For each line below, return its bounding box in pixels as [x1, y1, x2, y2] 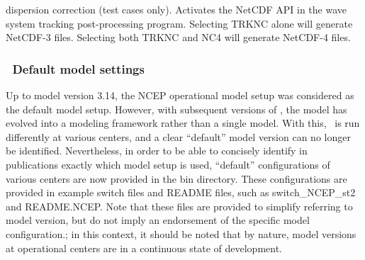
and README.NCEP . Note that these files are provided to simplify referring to [6, 198, 353, 213]
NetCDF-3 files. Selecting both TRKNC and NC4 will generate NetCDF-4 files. [6, 30, 351, 45]
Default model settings [12, 60, 145, 77]
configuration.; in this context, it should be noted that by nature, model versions [6, 226, 356, 241]
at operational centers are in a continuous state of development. [6, 240, 282, 255]
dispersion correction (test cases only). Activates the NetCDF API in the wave [6, 2, 347, 16]
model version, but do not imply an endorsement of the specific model [6, 213, 310, 227]
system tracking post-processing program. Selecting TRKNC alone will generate [6, 16, 353, 30]
